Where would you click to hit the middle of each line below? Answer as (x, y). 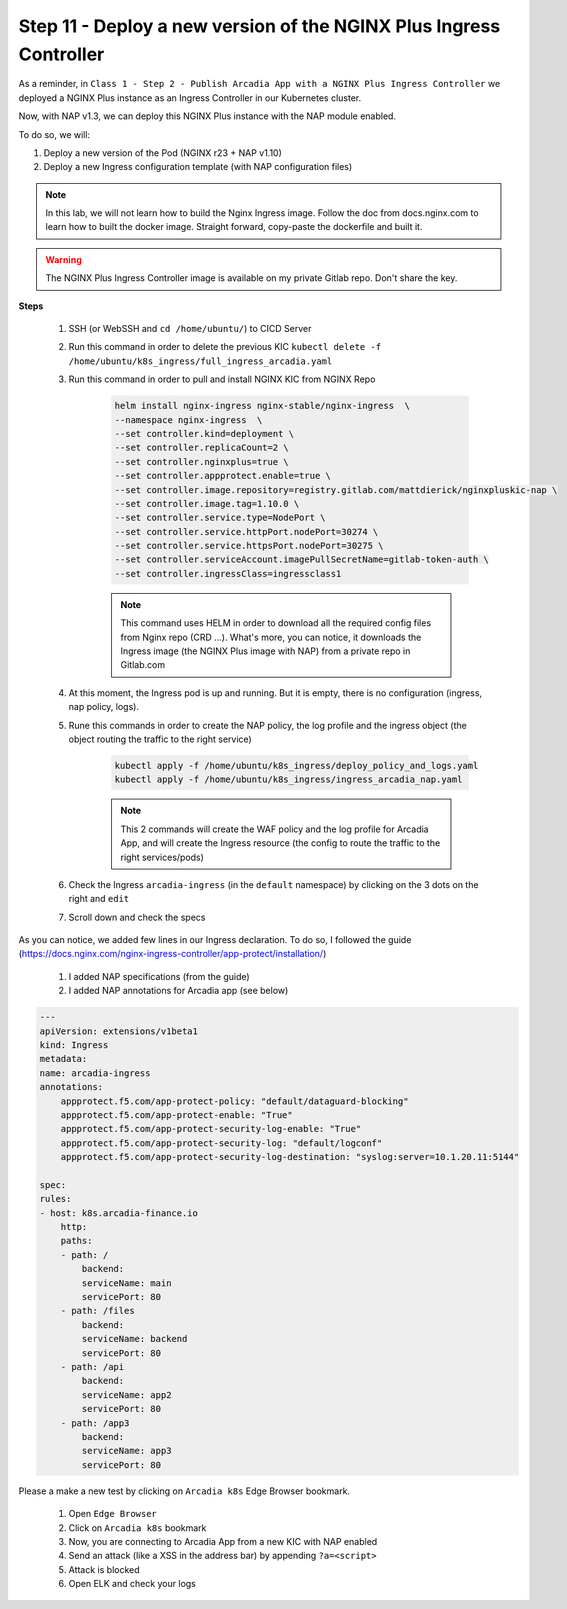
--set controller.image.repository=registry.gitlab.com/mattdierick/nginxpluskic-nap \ (336, 489)
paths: (76, 1241)
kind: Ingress (74, 1045)
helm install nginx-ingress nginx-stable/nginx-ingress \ (262, 406)
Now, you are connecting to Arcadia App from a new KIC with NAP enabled (223, 1541)
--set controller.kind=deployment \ (204, 433)
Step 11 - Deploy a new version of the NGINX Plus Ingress (259, 26)
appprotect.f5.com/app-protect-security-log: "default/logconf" (221, 1143)
